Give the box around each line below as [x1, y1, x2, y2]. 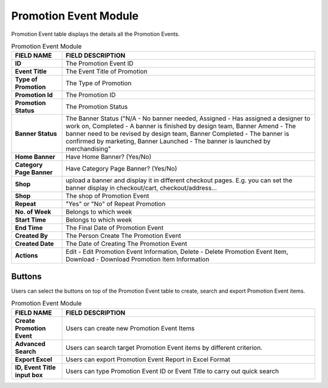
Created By [15, 231, 48, 240]
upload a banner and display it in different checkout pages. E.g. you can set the [66, 176, 293, 185]
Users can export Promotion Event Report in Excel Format [66, 355, 231, 364]
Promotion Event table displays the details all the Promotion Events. [11, 30, 180, 38]
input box [15, 370, 43, 379]
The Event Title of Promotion [66, 67, 148, 76]
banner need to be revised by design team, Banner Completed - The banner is [66, 129, 290, 138]
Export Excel [15, 355, 53, 364]
